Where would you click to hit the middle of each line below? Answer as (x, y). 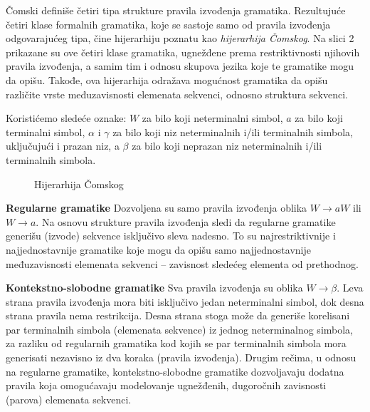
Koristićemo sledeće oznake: (66, 118)
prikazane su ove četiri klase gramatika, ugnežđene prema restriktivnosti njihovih (183, 52)
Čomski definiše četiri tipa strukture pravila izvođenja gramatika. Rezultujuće (176, 10)
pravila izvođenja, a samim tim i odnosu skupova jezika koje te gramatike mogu (180, 66)
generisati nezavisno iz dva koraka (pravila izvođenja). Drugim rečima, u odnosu (181, 357)
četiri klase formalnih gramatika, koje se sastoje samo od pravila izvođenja (168, 24)
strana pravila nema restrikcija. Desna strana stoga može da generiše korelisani (178, 315)
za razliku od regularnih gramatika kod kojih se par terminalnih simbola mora (176, 343)
